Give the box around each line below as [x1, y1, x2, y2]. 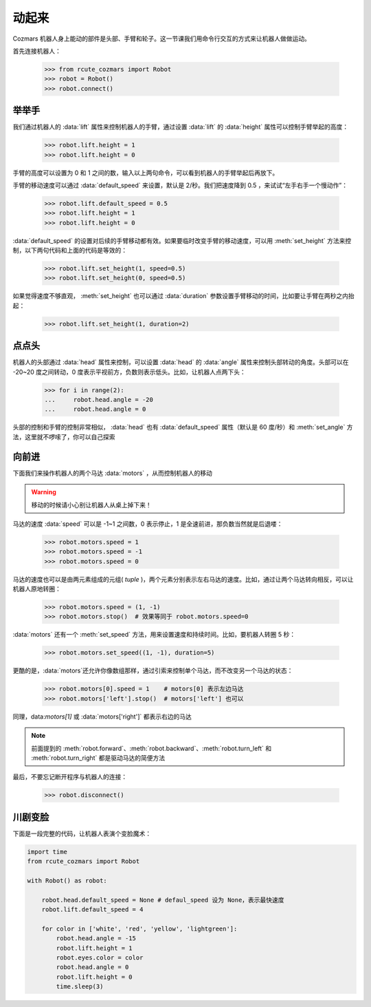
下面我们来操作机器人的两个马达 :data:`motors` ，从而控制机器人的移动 [12, 469, 213, 477]
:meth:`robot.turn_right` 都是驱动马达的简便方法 [31, 754, 166, 762]
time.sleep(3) [56, 983, 104, 990]
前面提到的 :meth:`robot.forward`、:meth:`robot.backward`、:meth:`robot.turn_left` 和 [31, 744, 272, 752]
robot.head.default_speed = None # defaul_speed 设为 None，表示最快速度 [41, 895, 284, 904]
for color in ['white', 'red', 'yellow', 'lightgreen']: [41, 924, 238, 933]
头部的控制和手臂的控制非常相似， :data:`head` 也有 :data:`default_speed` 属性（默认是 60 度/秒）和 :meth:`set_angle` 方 [12, 423, 353, 432]
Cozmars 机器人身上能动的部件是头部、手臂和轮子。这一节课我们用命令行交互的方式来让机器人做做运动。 [12, 34, 311, 43]
